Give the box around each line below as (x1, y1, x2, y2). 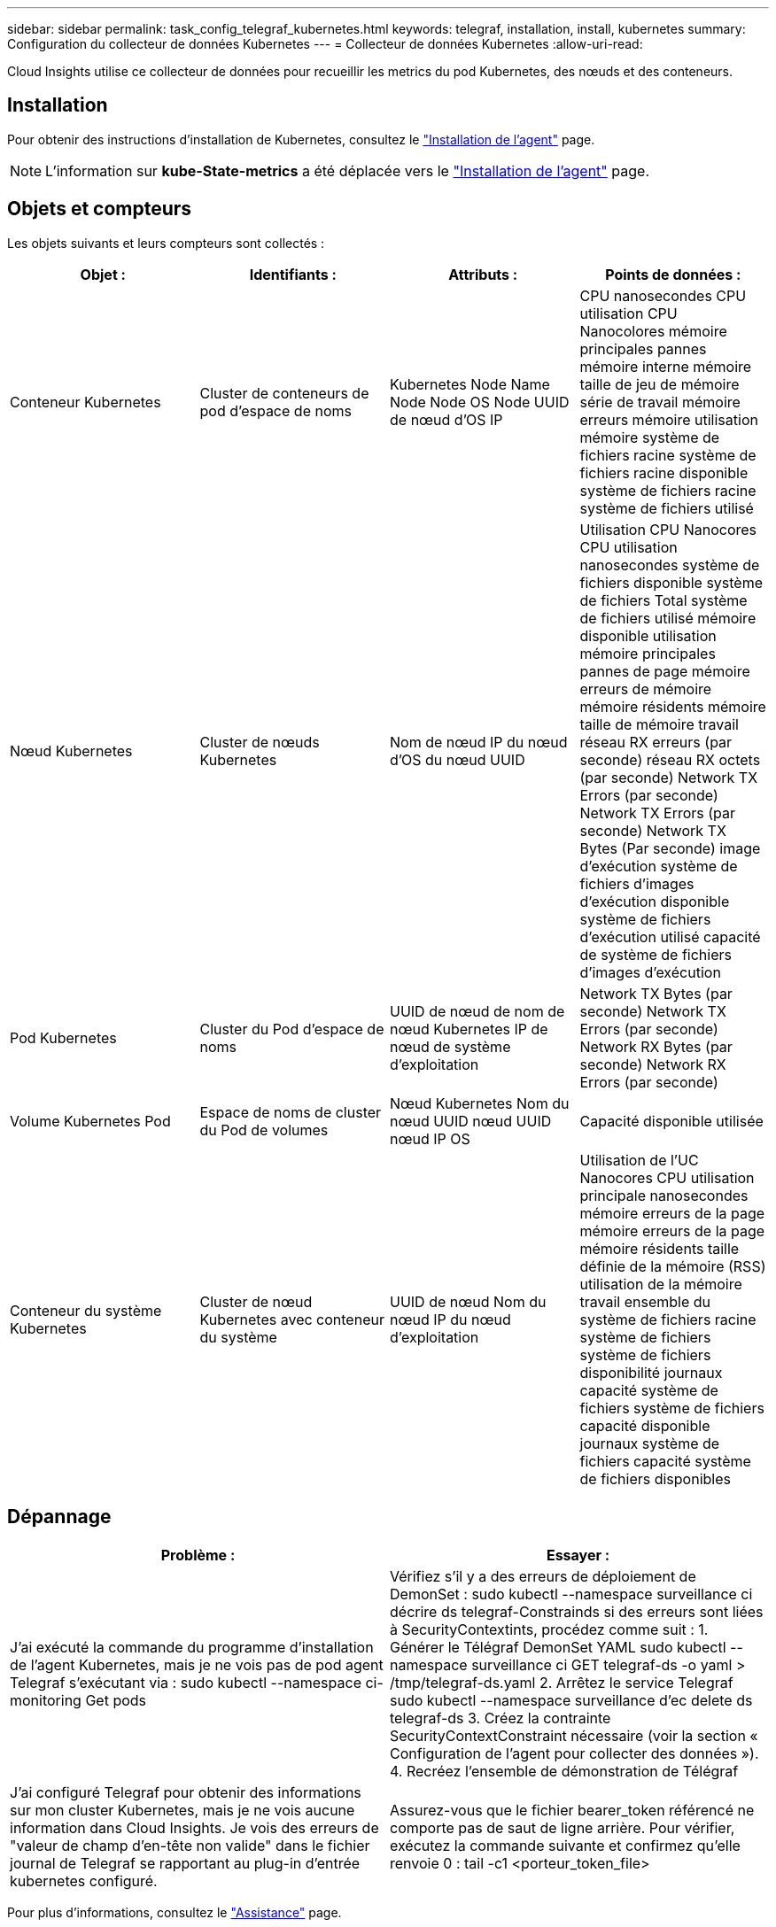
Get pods (85, 1691, 147, 1709)
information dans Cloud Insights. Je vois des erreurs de (10, 1818, 379, 1837)
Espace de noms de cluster (199, 1103, 382, 1121)
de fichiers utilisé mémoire (579, 608, 757, 627)
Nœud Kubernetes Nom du (390, 1094, 570, 1112)
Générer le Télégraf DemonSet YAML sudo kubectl (390, 1637, 726, 1656)
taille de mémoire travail (579, 715, 739, 733)
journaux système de (579, 1434, 720, 1452)
